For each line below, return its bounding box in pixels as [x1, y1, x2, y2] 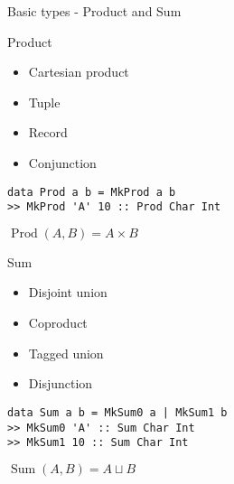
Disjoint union [28, 283, 108, 302]
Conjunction [28, 153, 97, 172]
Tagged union [28, 343, 104, 362]
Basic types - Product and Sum [7, 2, 182, 20]
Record [28, 123, 68, 142]
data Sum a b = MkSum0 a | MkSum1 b [7, 405, 228, 419]
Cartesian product [28, 62, 129, 81]
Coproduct [28, 313, 88, 332]
